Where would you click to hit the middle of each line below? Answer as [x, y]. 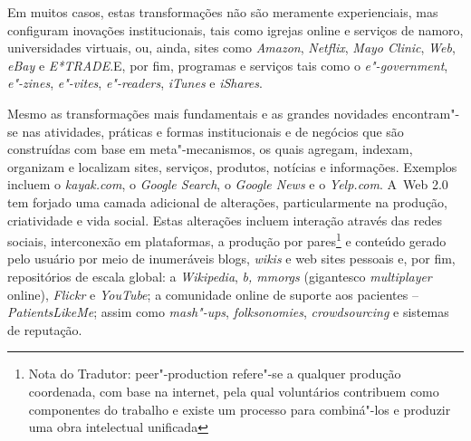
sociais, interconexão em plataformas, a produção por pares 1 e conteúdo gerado [227, 240]
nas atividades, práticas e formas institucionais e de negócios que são [213, 131]
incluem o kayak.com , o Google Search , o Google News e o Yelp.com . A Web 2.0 [228, 184]
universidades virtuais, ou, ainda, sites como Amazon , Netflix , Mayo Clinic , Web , [231, 48]
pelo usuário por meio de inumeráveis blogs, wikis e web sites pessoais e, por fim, [231, 259]
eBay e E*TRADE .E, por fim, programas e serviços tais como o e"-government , [228, 65]
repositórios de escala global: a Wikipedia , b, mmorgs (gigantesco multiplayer [220, 276]
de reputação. [45, 329]
